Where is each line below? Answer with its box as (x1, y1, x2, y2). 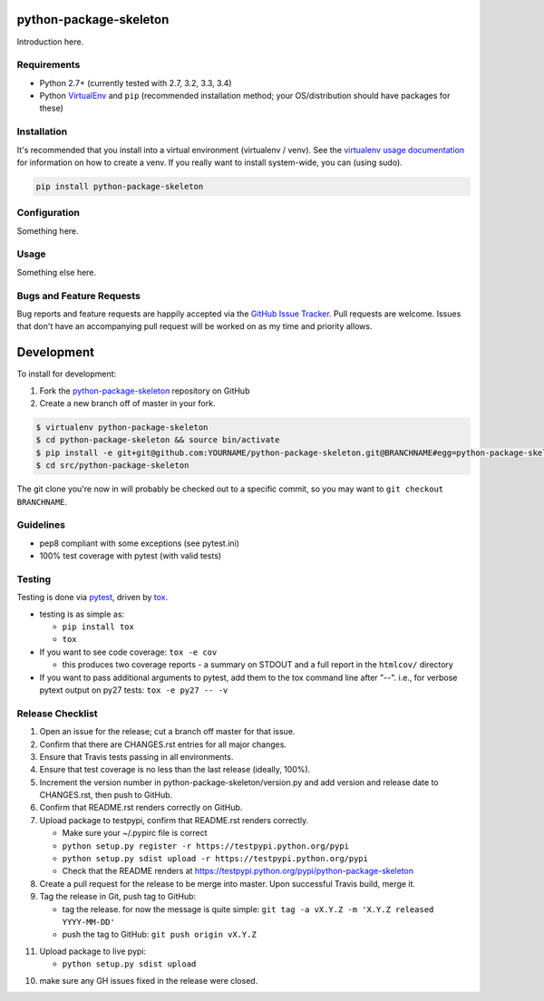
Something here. (16, 225, 79, 236)
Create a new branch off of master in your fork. (39, 398, 216, 409)
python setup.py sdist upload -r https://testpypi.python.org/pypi (62, 853, 369, 864)
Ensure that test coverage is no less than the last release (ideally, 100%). (39, 764, 311, 775)
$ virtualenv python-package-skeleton (35, 423, 209, 432)
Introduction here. (16, 36, 84, 47)
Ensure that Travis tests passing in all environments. (39, 751, 234, 762)
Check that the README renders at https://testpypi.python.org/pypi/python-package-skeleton (62, 866, 414, 877)
